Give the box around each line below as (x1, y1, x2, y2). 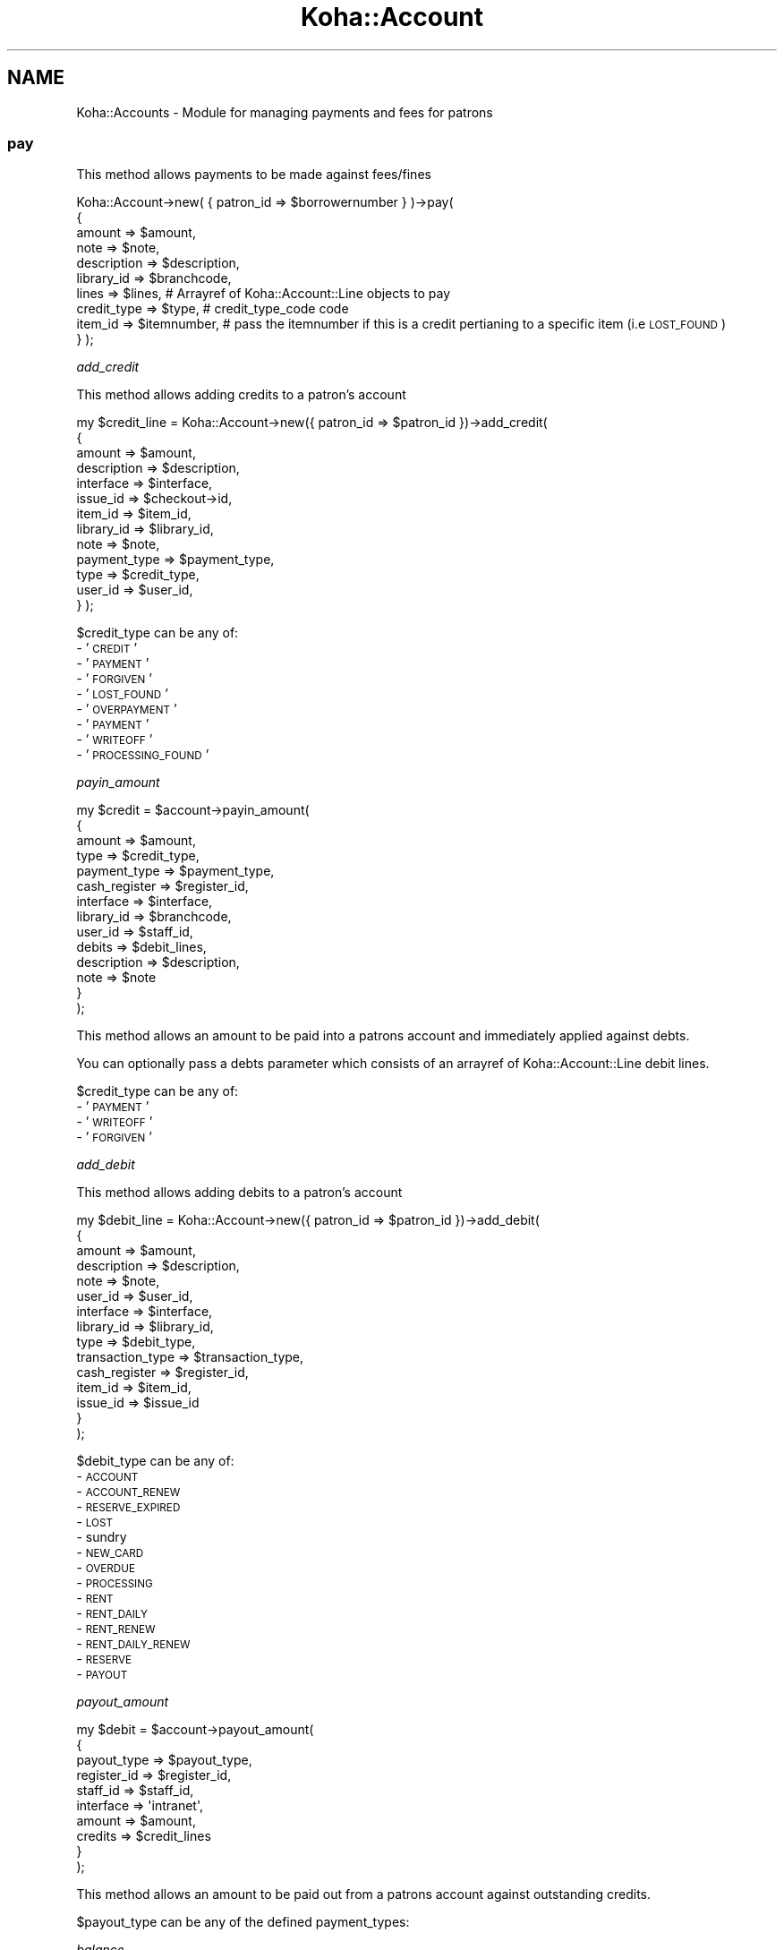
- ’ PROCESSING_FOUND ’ (76, 747, 209, 763)
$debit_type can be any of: (76, 1453, 234, 1469)
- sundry (76, 1529, 127, 1545)
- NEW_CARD (76, 1544, 144, 1561)
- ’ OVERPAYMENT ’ (76, 701, 177, 717)
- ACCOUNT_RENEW (76, 1484, 181, 1500)
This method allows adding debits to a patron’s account (76, 1185, 403, 1201)
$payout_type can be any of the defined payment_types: (76, 1914, 410, 1930)
